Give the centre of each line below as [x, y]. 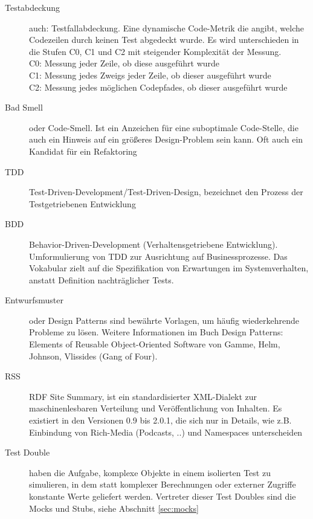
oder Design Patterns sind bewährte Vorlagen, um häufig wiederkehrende [164, 320]
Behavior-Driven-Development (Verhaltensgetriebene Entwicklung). [153, 244]
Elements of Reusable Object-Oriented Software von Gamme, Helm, [155, 344]
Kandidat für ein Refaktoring [83, 151]
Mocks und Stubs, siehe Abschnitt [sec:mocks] [114, 508]
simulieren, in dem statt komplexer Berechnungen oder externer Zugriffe [163, 484]
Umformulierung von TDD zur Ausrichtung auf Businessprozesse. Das [158, 256]
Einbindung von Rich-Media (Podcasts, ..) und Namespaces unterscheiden [166, 432]
